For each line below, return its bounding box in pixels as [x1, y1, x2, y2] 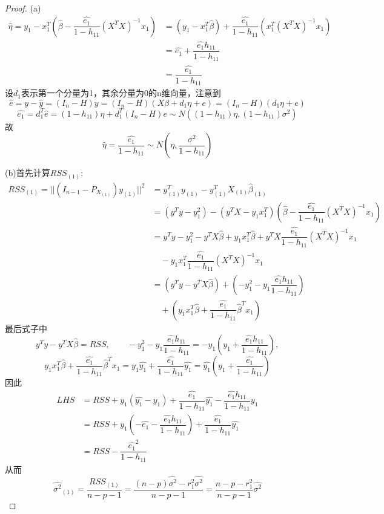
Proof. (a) [5, 2, 41, 14]
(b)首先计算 [5, 166, 50, 179]
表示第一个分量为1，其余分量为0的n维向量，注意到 [21, 86, 221, 99]
